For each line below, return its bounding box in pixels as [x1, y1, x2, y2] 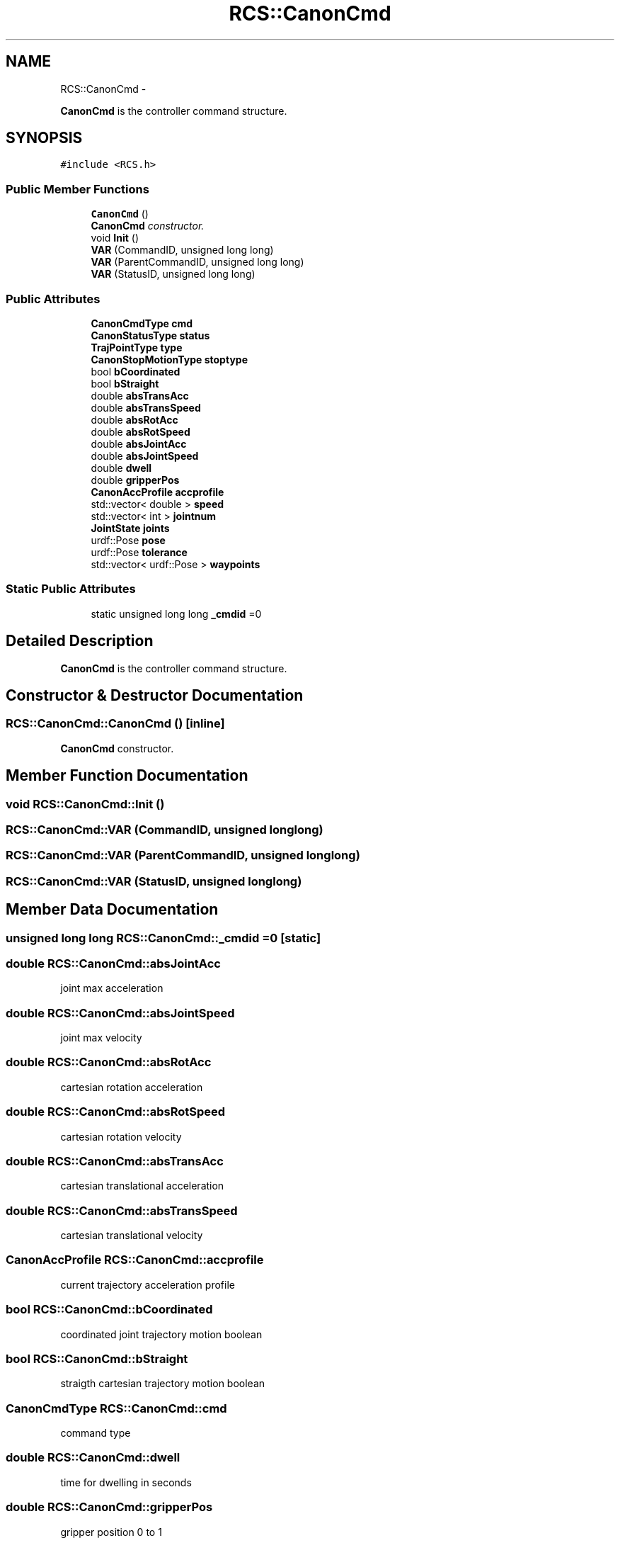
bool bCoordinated [91, 365, 180, 378]
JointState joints [91, 521, 170, 534]
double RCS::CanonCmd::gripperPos [6, 1500, 213, 1515]
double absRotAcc [91, 413, 178, 426]
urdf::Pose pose [91, 533, 166, 546]
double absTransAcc [91, 389, 189, 402]
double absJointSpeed [91, 449, 199, 462]
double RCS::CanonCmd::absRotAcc [6, 1055, 212, 1070]
